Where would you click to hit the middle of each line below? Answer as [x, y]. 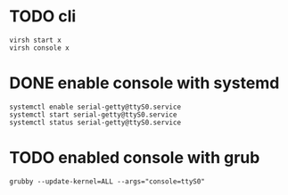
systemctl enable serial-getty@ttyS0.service [95, 107]
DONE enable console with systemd [144, 83]
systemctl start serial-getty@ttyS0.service [93, 114]
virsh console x [39, 48]
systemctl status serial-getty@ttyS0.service [95, 122]
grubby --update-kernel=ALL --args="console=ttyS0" [107, 181]
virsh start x [36, 40]
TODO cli [43, 16]
